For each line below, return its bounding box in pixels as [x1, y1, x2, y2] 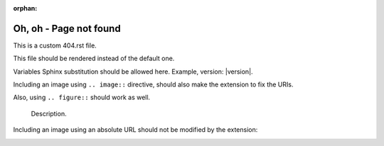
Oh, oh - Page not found [13, 22, 121, 35]
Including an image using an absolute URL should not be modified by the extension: [13, 125, 258, 134]
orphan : [13, 4, 38, 12]
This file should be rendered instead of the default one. [13, 54, 175, 63]
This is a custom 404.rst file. [13, 41, 97, 50]
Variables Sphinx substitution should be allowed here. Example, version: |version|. [13, 67, 253, 76]
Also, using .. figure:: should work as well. [13, 93, 151, 102]
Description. [31, 109, 67, 118]
